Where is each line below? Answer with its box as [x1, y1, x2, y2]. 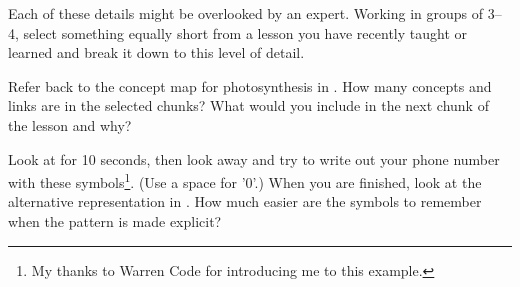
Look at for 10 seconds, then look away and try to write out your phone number [8, 148, 500, 169]
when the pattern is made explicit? [8, 211, 222, 231]
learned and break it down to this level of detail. [8, 42, 305, 63]
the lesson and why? [8, 114, 132, 135]
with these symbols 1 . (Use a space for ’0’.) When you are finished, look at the [8, 169, 482, 192]
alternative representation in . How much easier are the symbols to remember [8, 191, 482, 212]
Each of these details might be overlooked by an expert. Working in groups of [8, 3, 484, 23]
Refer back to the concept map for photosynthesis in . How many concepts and [8, 75, 492, 96]
